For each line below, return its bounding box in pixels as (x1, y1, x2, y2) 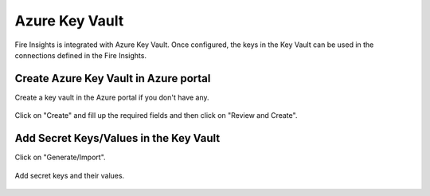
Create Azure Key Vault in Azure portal (14, 72, 211, 85)
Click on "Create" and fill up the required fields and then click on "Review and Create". (14, 111, 298, 120)
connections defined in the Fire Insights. (14, 50, 147, 60)
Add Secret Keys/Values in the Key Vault (14, 131, 221, 145)
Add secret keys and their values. (14, 171, 125, 180)
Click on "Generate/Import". (14, 152, 107, 163)
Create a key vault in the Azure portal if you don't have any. (14, 92, 210, 102)
